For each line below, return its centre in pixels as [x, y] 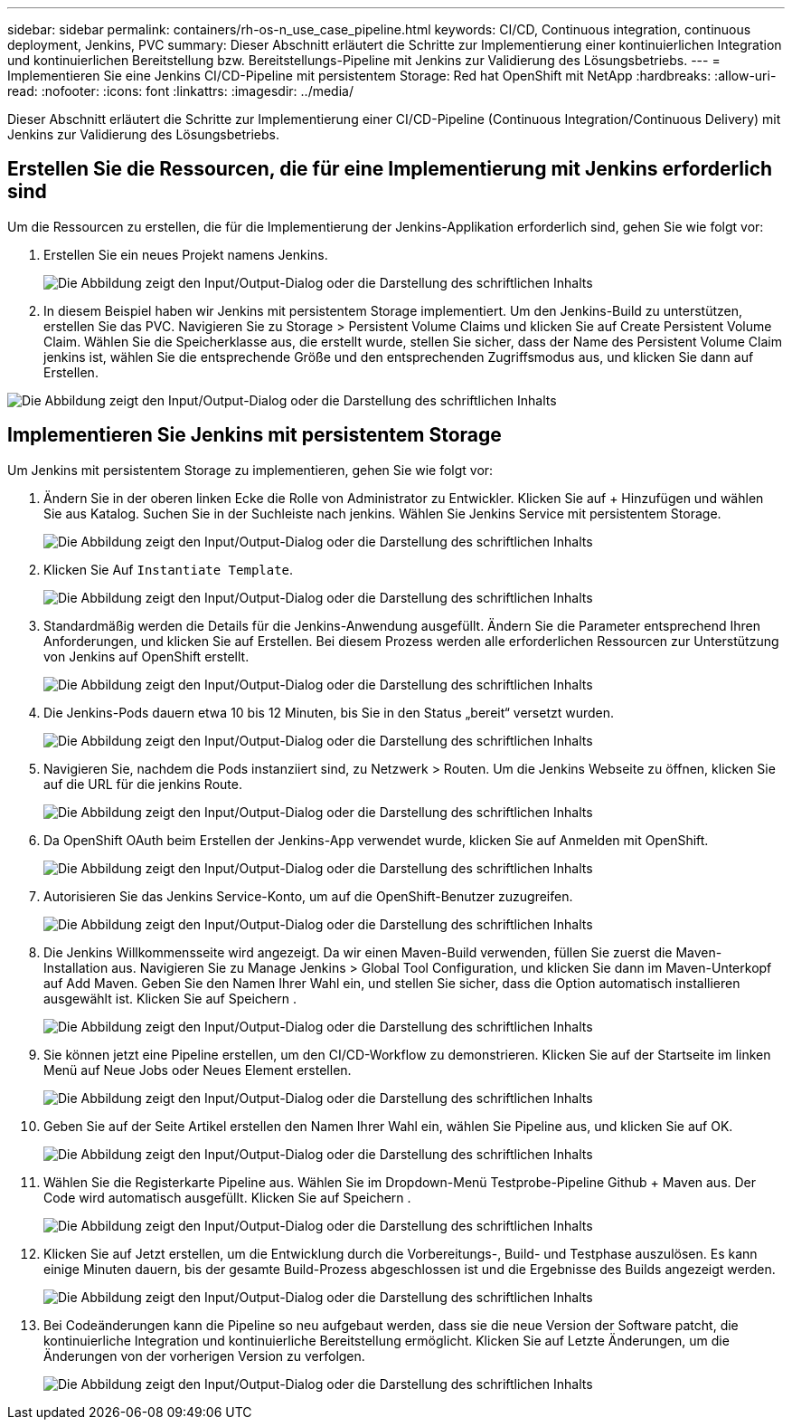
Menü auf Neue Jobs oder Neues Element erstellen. [198, 1070]
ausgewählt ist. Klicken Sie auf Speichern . [170, 998]
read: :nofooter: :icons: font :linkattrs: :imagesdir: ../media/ [180, 91]
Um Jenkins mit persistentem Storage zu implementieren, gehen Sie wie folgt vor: [250, 470]
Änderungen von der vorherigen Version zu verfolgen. [204, 1356]
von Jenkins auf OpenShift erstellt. [146, 656]
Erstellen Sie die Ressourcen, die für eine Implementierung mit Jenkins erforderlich [390, 169]
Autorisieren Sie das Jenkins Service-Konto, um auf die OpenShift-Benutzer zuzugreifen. [308, 896]
